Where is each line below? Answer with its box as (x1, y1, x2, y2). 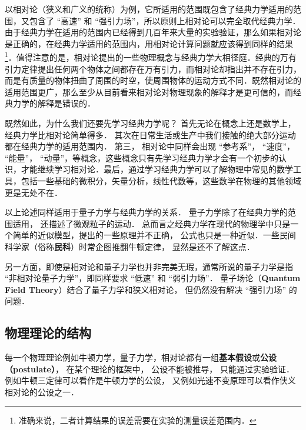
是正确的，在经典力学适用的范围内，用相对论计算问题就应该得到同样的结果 (5, 37, 293, 49)
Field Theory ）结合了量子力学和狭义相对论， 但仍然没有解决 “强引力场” (5, 283, 287, 295)
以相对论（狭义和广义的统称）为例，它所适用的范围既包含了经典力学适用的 (5, 3, 293, 15)
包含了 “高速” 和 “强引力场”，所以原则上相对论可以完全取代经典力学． (29, 14, 301, 26)
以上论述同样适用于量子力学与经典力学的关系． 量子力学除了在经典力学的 (5, 206, 288, 218)
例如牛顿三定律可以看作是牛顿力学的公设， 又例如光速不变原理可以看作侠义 (5, 374, 296, 386)
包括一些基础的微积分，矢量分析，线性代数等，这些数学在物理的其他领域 (21, 174, 301, 186)
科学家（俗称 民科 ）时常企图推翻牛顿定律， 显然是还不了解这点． (5, 240, 255, 252)
